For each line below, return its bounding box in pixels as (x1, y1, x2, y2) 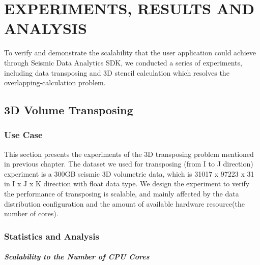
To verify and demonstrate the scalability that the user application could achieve (4, 47, 256, 58)
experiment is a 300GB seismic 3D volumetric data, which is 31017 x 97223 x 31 (4, 168, 254, 179)
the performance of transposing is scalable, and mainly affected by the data (4, 188, 239, 199)
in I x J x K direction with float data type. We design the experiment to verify (4, 178, 250, 189)
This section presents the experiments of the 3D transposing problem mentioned (4, 148, 254, 159)
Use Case (4, 128, 43, 141)
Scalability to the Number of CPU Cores (4, 251, 150, 262)
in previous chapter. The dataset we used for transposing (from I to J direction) (4, 158, 253, 169)
